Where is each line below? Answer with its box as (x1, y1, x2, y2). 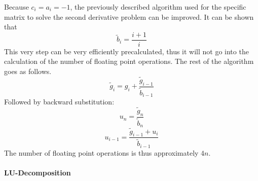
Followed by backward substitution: (4, 96, 115, 107)
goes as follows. (4, 66, 52, 77)
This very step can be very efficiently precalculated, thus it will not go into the (4, 46, 249, 56)
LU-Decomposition (4, 167, 71, 178)
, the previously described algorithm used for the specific (70, 2, 246, 12)
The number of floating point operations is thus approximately (4, 147, 199, 158)
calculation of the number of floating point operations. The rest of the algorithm (4, 56, 254, 66)
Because (4, 2, 29, 12)
